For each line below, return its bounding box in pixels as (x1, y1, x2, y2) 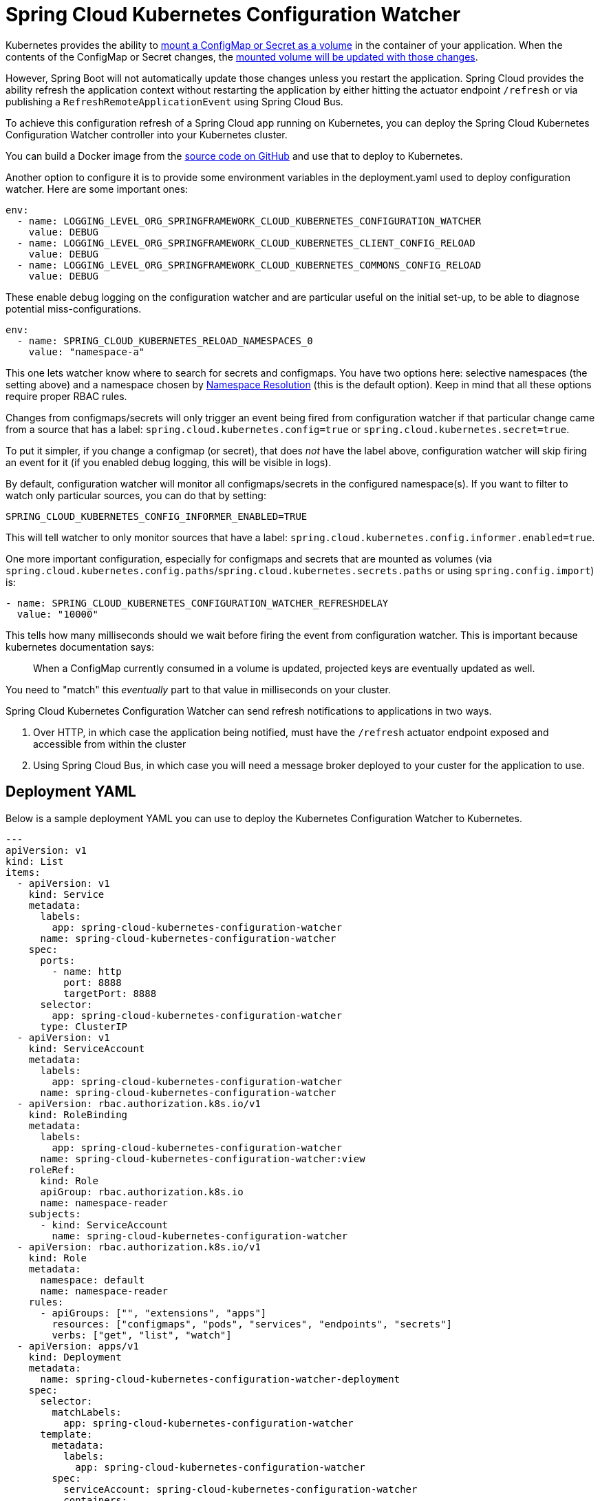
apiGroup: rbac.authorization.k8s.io (40, 1186, 244, 1197)
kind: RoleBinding (28, 1109, 128, 1120)
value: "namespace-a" (28, 346, 145, 357)
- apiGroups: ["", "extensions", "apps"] (40, 1307, 267, 1319)
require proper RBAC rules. (6, 390, 127, 402)
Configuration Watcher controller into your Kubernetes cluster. (6, 128, 288, 140)
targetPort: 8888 (63, 987, 157, 999)
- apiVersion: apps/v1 (17, 1340, 139, 1352)
